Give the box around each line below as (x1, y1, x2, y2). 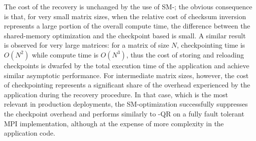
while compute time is (32, 49, 99, 59)
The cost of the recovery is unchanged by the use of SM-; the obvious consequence (4, 1, 253, 11)
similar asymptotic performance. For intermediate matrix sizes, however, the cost (4, 70, 249, 80)
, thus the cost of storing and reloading (126, 49, 244, 59)
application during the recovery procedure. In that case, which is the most (4, 89, 228, 99)
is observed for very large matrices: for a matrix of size (4, 40, 169, 50)
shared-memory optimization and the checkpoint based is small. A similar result (4, 30, 246, 40)
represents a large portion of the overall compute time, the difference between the (4, 21, 250, 31)
